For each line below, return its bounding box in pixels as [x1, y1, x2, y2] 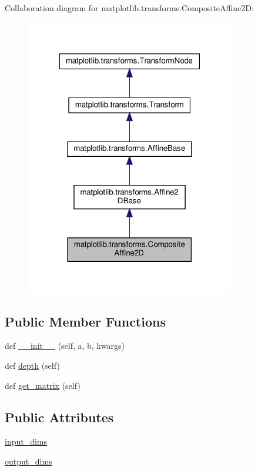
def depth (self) [5, 359, 60, 372]
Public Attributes [5, 408, 114, 426]
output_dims [5, 455, 52, 467]
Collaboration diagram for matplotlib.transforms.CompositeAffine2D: [5, 2, 254, 14]
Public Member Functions [5, 312, 166, 330]
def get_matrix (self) [5, 379, 81, 391]
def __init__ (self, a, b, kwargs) [5, 339, 125, 352]
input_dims [5, 435, 48, 448]
